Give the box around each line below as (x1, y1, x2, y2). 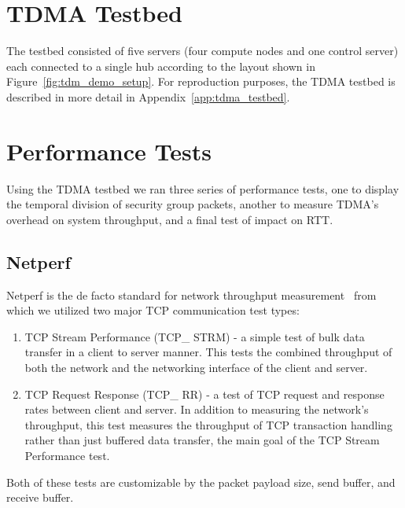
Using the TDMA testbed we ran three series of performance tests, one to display (6, 180, 399, 197)
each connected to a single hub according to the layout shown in (6, 57, 315, 74)
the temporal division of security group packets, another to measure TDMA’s (6, 196, 379, 212)
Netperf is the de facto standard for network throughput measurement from (6, 286, 377, 303)
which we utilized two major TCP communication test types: (6, 302, 300, 318)
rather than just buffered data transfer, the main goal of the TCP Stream (24, 432, 380, 448)
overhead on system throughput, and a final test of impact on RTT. (6, 211, 333, 227)
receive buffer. (6, 489, 74, 506)
